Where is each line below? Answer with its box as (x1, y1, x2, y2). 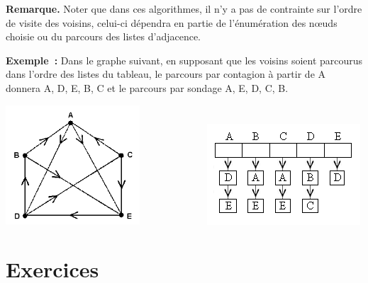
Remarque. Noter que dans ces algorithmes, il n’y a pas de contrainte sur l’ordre (6, 1, 362, 16)
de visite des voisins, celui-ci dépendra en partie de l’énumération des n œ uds (6, 15, 338, 30)
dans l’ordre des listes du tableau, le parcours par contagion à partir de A (6, 67, 326, 81)
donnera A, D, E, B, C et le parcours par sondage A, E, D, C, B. (6, 80, 289, 95)
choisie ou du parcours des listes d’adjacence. (6, 29, 201, 44)
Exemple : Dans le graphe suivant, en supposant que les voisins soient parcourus (6, 52, 363, 67)
